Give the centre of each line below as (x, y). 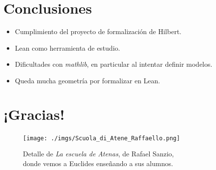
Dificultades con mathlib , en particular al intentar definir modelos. (114, 64)
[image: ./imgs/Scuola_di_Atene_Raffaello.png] (102, 138)
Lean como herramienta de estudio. (68, 47)
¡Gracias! (34, 114)
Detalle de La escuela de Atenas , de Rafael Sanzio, (98, 154)
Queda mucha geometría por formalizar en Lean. (88, 80)
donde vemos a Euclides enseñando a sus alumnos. (98, 163)
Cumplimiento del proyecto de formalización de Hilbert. (98, 31)
